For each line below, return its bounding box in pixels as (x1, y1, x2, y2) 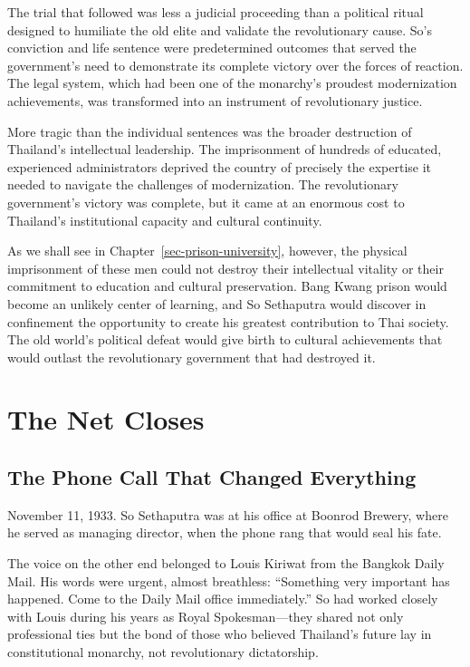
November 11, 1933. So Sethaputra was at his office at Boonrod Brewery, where (7, 505, 448, 524)
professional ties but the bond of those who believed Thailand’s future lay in (7, 624, 432, 643)
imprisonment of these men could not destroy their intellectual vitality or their (7, 258, 444, 277)
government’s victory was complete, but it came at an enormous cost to (7, 192, 405, 211)
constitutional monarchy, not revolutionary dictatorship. (7, 643, 319, 662)
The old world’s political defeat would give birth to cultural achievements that (7, 330, 443, 349)
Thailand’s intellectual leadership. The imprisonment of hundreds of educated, (7, 140, 442, 159)
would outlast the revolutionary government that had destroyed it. (7, 347, 376, 366)
